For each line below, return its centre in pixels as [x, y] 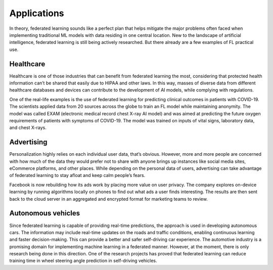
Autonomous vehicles [45, 213]
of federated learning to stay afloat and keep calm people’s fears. [77, 175]
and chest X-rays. [28, 128]
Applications [37, 13]
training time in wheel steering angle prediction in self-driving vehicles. [83, 261]
